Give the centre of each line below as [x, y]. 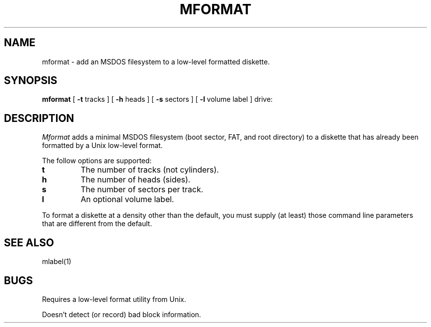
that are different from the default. [97, 224]
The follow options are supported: [97, 161]
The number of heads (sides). [135, 180]
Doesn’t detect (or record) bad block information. [122, 314]
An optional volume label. [127, 199]
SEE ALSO [29, 242]
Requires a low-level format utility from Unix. [114, 299]
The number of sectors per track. [142, 190]
